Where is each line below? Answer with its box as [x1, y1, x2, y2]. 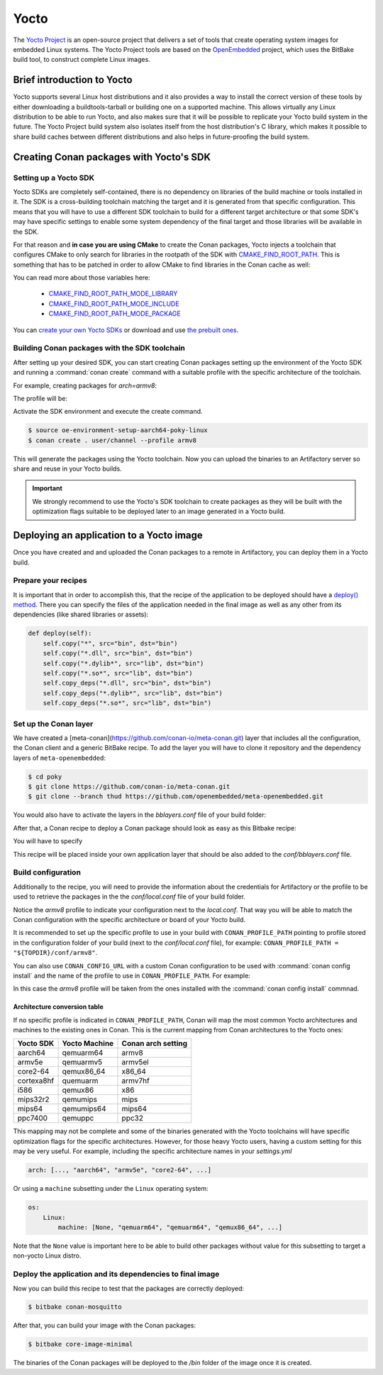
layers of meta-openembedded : [13, 754, 106, 762]
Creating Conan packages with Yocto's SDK [13, 151, 211, 163]
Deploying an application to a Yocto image [13, 530, 204, 542]
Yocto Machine [62, 1039, 114, 1049]
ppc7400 [17, 1113, 48, 1123]
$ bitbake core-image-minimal [28, 1340, 133, 1349]
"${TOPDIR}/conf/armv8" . [13, 948, 98, 957]
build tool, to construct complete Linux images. [13, 55, 150, 64]
